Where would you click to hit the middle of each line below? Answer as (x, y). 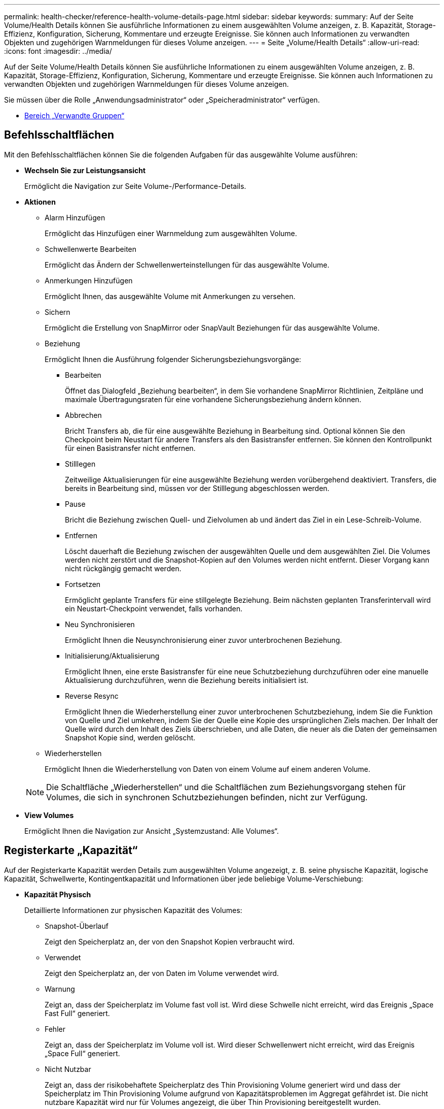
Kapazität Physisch (58, 894)
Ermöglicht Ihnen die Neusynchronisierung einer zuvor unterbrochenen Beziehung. (203, 640)
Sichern (58, 312)
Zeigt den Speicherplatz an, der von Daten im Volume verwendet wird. (162, 973)
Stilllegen (80, 464)
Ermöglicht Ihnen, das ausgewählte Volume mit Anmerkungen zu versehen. (170, 296)
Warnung (60, 989)
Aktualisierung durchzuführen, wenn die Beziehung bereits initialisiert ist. (187, 680)
